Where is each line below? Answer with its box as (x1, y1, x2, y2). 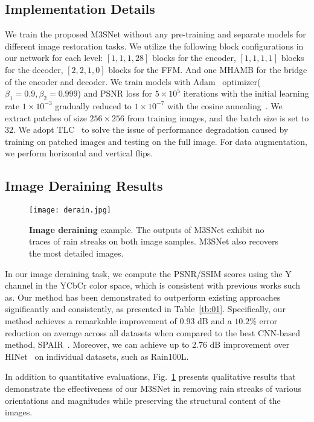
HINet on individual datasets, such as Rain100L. (5, 350, 189, 362)
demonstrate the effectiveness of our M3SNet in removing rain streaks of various (5, 382, 302, 394)
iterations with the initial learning (183, 87, 309, 100)
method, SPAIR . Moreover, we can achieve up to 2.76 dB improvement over (5, 338, 290, 351)
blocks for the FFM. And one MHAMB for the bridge (108, 63, 307, 75)
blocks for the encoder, (152, 51, 236, 64)
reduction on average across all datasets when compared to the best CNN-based (5, 326, 301, 339)
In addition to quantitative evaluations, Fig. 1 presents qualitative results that (5, 370, 296, 383)
